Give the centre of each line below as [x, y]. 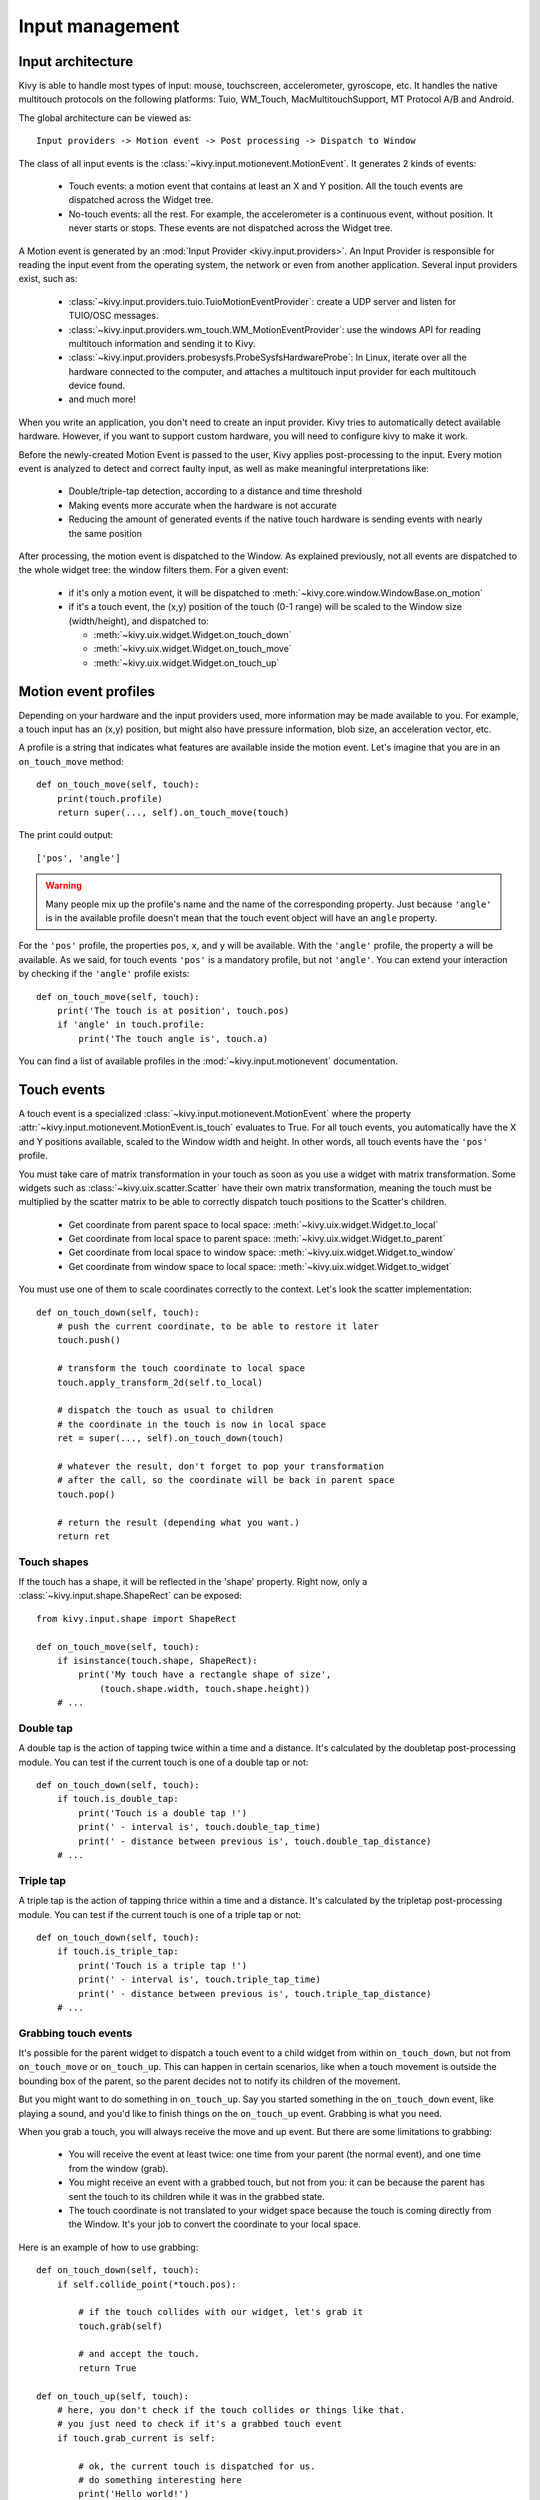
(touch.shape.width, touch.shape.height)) [205, 1688]
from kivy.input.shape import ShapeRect [136, 1618]
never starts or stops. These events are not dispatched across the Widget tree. [231, 228]
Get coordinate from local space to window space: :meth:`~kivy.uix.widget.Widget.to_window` [262, 1252]
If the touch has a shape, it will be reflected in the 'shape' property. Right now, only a [193, 1582]
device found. [97, 386]
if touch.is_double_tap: [117, 1799]
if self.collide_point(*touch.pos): [146, 2284]
